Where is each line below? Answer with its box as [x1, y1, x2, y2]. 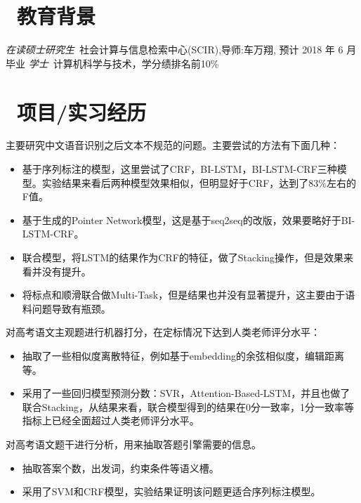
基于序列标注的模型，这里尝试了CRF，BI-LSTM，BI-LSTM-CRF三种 [22, 162, 337, 176]
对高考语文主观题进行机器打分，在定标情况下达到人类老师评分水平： [6, 325, 320, 339]
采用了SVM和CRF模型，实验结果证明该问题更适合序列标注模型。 [22, 484, 321, 499]
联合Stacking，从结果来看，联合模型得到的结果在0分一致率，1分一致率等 [22, 399, 354, 414]
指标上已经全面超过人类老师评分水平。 [22, 413, 199, 428]
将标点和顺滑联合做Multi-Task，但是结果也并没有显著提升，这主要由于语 [22, 287, 355, 302]
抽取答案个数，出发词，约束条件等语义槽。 [22, 460, 219, 475]
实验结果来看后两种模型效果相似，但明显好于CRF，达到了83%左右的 [41, 175, 357, 190]
